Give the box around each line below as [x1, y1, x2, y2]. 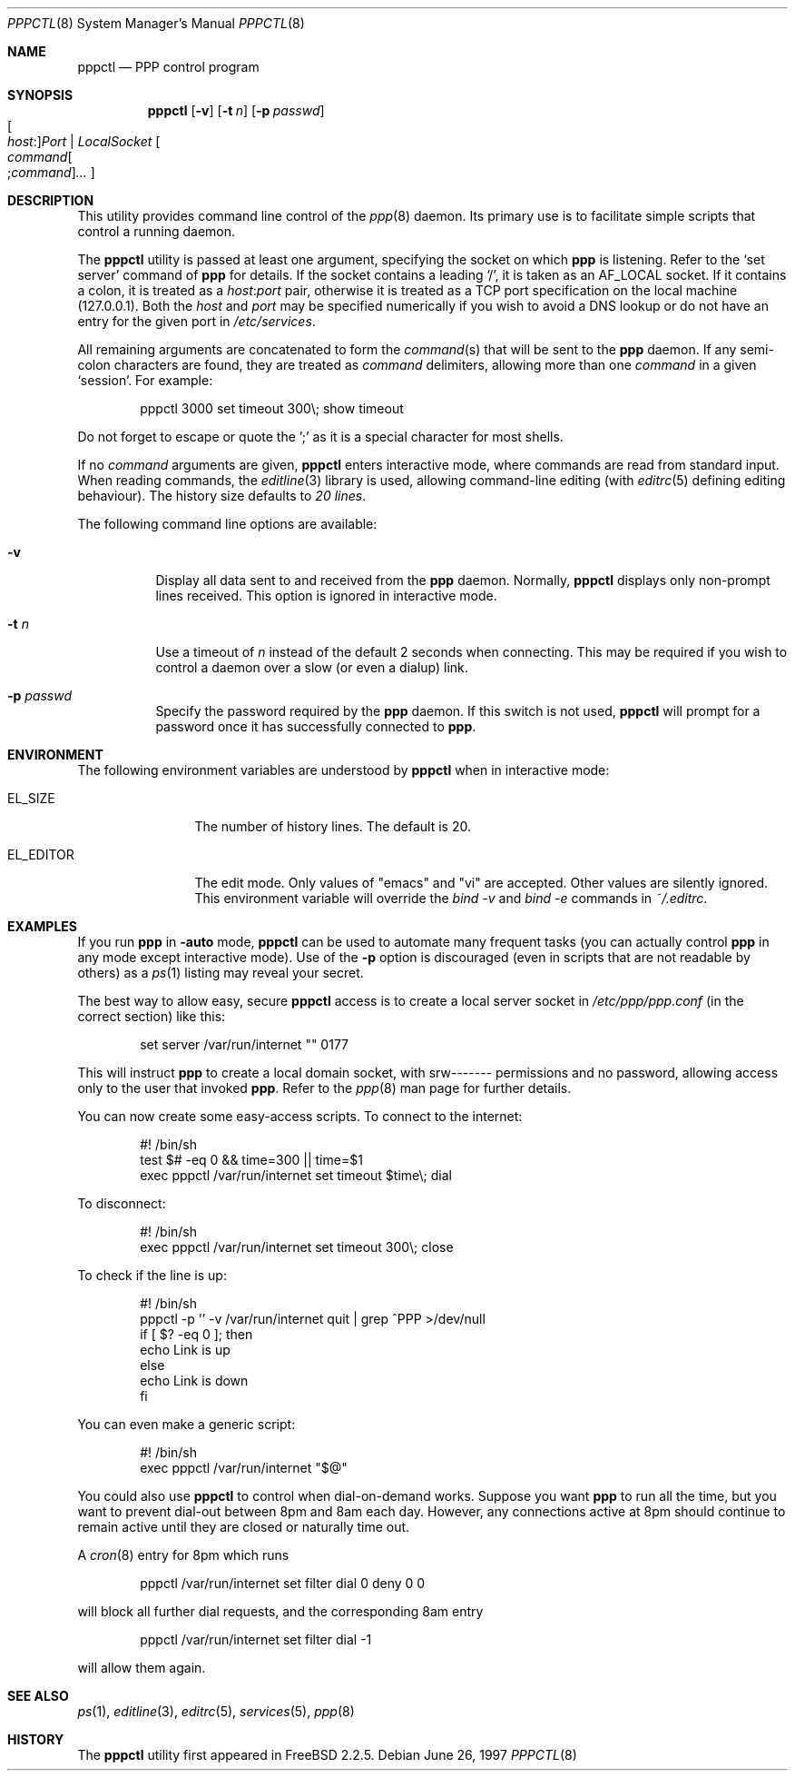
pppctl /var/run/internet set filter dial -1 [140, 1632, 372, 1647]
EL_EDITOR [7, 847, 74, 862]
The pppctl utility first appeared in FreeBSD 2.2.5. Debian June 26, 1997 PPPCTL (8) [77, 1747, 577, 1763]
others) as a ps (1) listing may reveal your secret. [77, 965, 364, 980]
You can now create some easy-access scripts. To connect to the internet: [77, 1108, 523, 1124]
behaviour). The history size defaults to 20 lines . [77, 488, 367, 503]
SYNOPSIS [7, 87, 74, 103]
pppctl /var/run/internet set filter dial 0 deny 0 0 [140, 1575, 426, 1591]
